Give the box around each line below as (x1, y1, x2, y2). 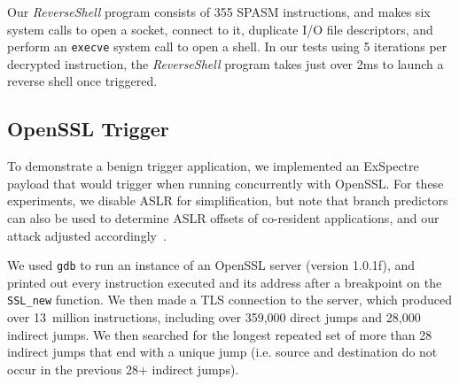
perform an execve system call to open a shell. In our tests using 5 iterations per (7, 37, 447, 56)
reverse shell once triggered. (7, 72, 158, 90)
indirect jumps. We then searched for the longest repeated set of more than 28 (7, 325, 432, 343)
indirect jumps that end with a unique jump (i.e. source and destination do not (7, 343, 438, 361)
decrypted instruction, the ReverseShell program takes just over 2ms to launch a (7, 54, 444, 73)
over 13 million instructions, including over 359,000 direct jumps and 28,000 (7, 308, 421, 327)
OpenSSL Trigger (7, 115, 169, 142)
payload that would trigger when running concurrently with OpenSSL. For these (7, 173, 444, 192)
